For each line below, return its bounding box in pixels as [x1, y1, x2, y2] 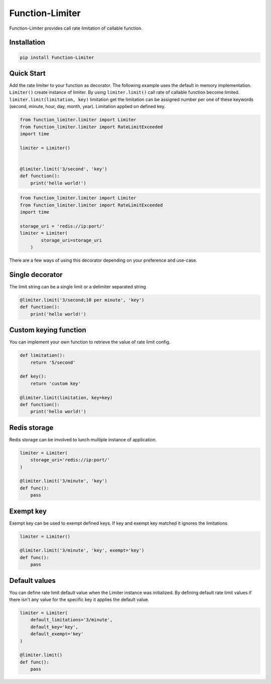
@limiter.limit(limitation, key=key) [20, 395, 113, 401]
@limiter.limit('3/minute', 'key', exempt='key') [20, 548, 145, 553]
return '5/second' [30, 359, 76, 365]
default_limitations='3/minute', [30, 617, 113, 623]
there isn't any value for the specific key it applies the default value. [9, 597, 150, 603]
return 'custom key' [30, 380, 81, 386]
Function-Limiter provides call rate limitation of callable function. [9, 25, 143, 31]
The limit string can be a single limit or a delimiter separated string [9, 283, 147, 289]
